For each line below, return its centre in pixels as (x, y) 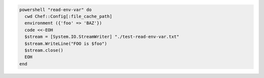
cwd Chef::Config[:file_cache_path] (68, 16)
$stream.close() (44, 50)
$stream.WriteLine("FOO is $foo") (66, 43)
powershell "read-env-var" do (55, 9)
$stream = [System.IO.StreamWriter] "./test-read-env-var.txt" (102, 37)
